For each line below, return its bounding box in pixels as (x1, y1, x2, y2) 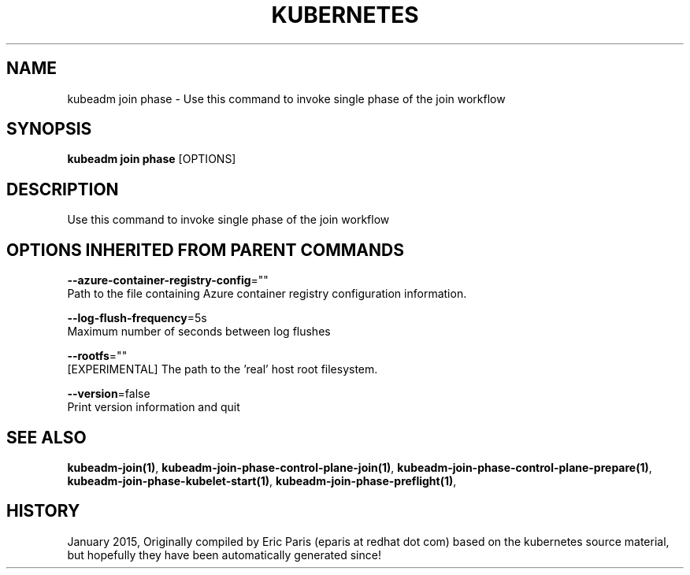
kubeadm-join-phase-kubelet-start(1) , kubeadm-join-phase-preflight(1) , (67, 473, 457, 488)
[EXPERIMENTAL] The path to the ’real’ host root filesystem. (67, 362, 378, 377)
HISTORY (6, 501, 80, 521)
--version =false (67, 387, 150, 401)
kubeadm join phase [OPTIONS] (67, 152, 236, 166)
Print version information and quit (67, 400, 240, 414)
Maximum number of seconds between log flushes (67, 325, 331, 339)
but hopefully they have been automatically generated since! (67, 547, 381, 562)
